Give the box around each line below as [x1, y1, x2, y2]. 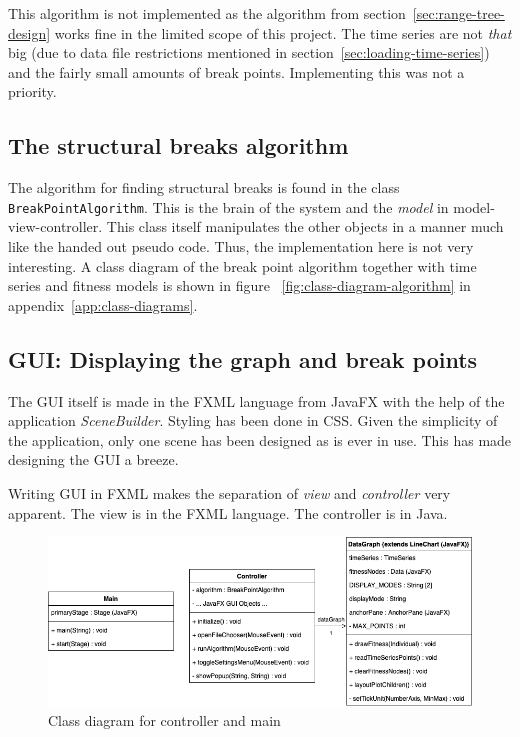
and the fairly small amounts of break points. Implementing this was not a [8, 61, 465, 82]
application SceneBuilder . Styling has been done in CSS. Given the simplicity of [8, 410, 498, 431]
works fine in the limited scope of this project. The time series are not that [54, 22, 512, 43]
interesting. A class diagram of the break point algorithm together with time [8, 255, 477, 276]
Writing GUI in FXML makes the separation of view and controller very [8, 482, 451, 503]
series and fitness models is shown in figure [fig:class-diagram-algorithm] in [8, 275, 471, 296]
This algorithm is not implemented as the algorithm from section [8, 3, 406, 23]
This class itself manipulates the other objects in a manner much [106, 216, 504, 237]
